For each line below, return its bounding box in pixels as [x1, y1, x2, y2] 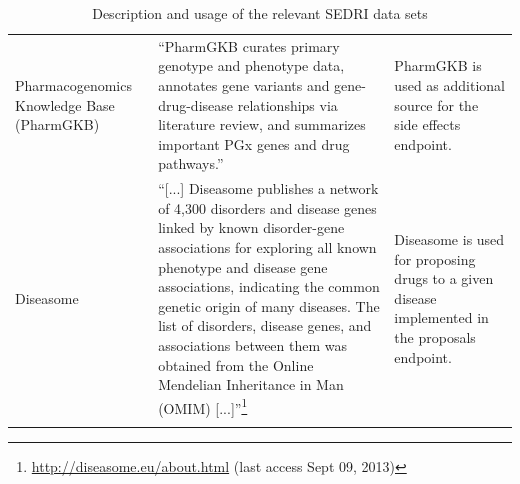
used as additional [394, 75, 505, 96]
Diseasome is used [394, 229, 505, 250]
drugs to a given [394, 268, 494, 289]
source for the [394, 94, 479, 115]
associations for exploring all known [158, 237, 377, 258]
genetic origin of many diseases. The [158, 295, 380, 316]
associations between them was [158, 335, 348, 355]
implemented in [394, 307, 489, 328]
